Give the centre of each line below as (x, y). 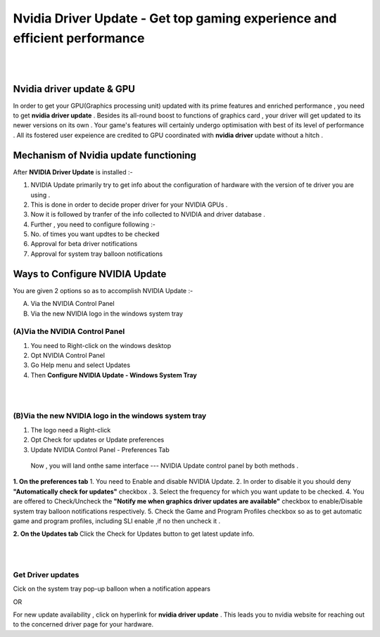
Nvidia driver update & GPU (74, 89)
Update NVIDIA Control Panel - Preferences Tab (100, 449)
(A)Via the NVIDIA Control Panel (69, 332)
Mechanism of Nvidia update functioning (105, 155)
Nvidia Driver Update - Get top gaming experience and (175, 18)
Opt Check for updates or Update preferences (97, 440)
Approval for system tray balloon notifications (97, 254)
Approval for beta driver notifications (84, 244)
